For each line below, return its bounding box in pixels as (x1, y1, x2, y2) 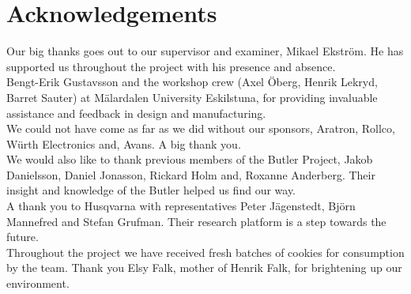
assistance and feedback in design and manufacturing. (6, 104, 266, 121)
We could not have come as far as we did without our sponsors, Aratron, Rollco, (6, 120, 395, 137)
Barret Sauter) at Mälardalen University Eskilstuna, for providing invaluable (6, 89, 378, 105)
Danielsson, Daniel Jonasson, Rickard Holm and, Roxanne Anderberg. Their (6, 166, 375, 183)
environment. (6, 275, 70, 292)
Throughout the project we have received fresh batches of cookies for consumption (6, 243, 405, 260)
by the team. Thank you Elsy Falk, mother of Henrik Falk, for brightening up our (6, 259, 402, 276)
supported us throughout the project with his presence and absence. (6, 58, 336, 74)
